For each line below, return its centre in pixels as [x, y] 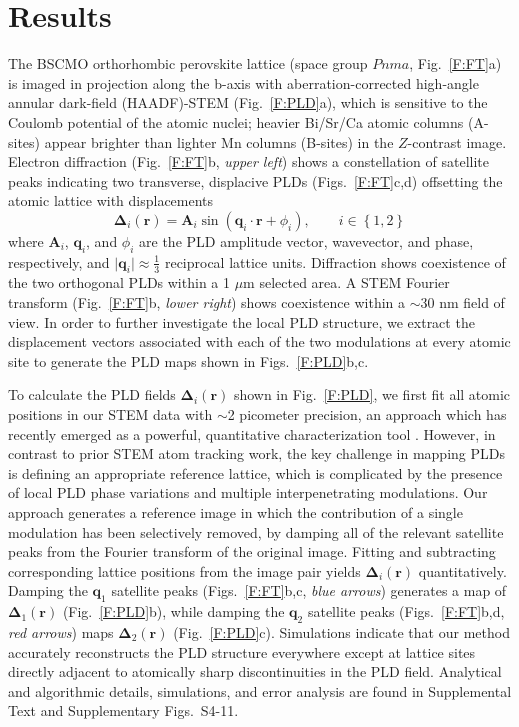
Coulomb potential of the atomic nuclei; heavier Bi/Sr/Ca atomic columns [236, 121]
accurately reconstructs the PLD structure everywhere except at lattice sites [242, 651]
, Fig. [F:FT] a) [455, 63]
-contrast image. [457, 141]
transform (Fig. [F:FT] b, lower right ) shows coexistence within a [207, 302]
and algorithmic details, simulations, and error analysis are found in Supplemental [260, 690]
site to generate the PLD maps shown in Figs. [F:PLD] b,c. [188, 360]
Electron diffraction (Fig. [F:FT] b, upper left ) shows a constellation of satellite [248, 161]
